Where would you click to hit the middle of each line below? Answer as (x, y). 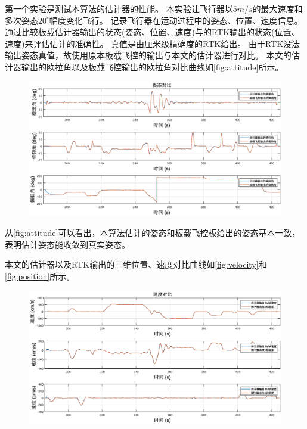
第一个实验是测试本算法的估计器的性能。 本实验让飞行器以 (119, 8)
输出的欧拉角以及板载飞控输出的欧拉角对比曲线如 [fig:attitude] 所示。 (152, 66)
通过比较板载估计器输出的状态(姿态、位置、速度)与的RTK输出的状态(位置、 (152, 32)
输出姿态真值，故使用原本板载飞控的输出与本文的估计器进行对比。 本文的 (148, 55)
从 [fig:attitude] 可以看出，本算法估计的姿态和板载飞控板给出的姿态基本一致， (153, 233)
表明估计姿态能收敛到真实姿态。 (67, 244)
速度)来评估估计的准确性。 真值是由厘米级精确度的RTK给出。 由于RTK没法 (153, 43)
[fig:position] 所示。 (40, 276)
